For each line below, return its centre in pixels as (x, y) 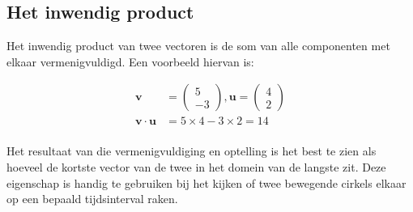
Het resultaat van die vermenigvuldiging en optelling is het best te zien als (192, 151)
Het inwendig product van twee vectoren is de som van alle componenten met (198, 46)
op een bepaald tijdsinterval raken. (92, 199)
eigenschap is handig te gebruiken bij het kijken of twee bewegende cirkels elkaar (206, 182)
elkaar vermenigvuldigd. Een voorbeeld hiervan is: (130, 61)
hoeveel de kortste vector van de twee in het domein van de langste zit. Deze (196, 167)
